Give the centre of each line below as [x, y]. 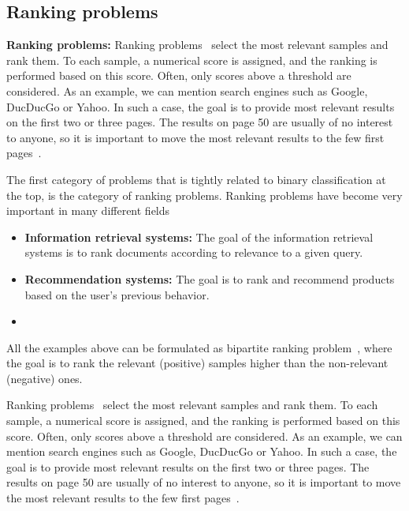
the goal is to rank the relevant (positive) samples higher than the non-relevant [197, 363]
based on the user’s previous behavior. [117, 294]
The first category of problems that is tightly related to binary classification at [196, 179]
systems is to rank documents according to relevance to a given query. [194, 252]
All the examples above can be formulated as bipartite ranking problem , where [199, 347]
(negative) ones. [45, 378]
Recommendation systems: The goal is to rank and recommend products [210, 278]
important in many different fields [88, 210]
